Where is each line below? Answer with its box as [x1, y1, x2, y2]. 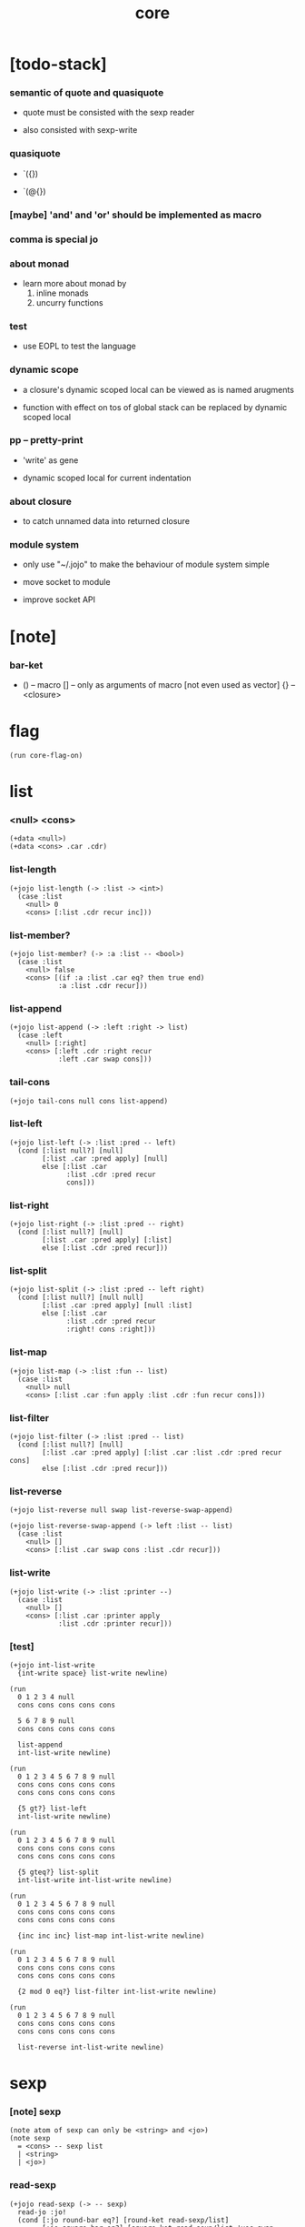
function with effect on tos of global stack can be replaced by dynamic [22, 401, 288, 412]
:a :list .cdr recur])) [57, 981, 148, 990]
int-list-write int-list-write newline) [17, 1875, 172, 1885]
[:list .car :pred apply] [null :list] [42, 1301, 193, 1310]
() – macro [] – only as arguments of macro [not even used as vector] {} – [22, 679, 296, 690]
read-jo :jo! [17, 2207, 67, 2217]
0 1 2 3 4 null [17, 1692, 75, 1701]
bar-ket [9, 659, 44, 671]
